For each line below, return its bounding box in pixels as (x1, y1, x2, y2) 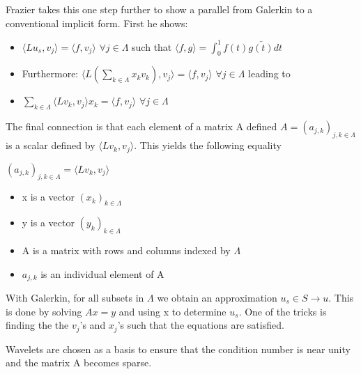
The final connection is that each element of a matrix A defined (6, 119, 277, 134)
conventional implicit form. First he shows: (6, 15, 188, 30)
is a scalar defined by (6, 138, 95, 153)
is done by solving (6, 304, 82, 318)
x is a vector (22, 189, 75, 204)
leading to (248, 66, 291, 81)
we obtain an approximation (157, 290, 277, 304)
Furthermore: (22, 66, 79, 81)
